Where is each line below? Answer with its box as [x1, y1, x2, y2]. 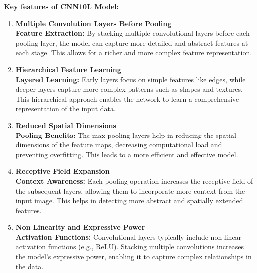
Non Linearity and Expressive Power [15, 222, 145, 232]
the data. [15, 261, 44, 271]
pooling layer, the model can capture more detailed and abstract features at [15, 37, 248, 48]
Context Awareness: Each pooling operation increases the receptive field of [15, 175, 253, 186]
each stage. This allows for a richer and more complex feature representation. [15, 47, 252, 58]
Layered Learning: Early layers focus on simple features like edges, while [15, 74, 246, 84]
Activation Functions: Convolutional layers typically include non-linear [15, 231, 242, 242]
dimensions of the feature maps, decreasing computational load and [15, 139, 222, 150]
